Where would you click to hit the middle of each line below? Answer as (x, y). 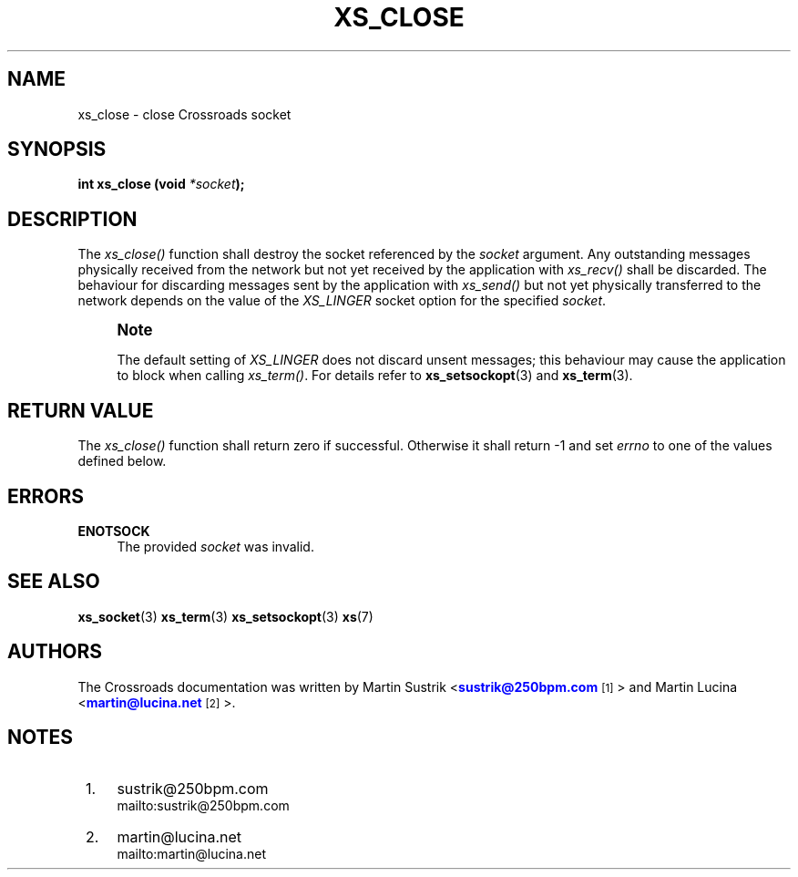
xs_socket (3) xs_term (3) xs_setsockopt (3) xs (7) (225, 616)
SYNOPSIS (57, 150)
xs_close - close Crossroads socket (184, 114)
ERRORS (46, 496)
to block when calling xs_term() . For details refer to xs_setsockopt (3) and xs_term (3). (375, 376)
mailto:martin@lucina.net (191, 853)
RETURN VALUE (81, 410)
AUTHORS (55, 652)
